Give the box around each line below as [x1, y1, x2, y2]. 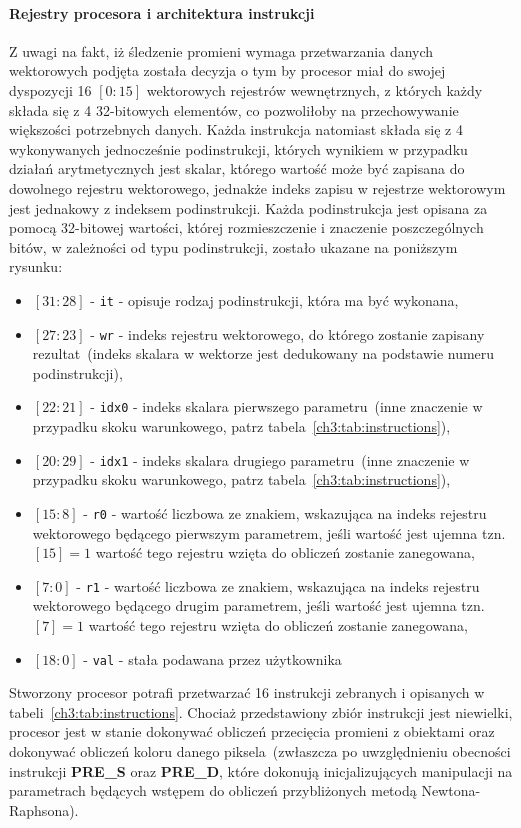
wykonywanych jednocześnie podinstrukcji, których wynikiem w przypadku [9, 138, 468, 159]
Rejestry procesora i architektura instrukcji [9, 2, 315, 23]
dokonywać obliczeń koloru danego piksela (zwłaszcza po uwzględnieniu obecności [9, 741, 511, 762]
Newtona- [421, 780, 481, 801]
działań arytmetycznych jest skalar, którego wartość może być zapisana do [9, 158, 465, 179]
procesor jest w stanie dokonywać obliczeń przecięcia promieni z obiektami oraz [9, 721, 495, 742]
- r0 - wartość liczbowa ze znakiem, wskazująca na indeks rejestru [83, 502, 487, 523]
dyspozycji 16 [9, 79, 92, 100]
